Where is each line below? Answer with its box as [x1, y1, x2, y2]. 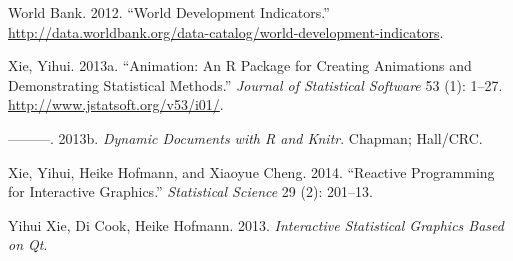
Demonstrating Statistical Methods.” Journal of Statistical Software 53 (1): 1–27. [8, 74, 503, 95]
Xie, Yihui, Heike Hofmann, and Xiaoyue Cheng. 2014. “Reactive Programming [8, 161, 495, 182]
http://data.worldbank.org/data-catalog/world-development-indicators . [8, 21, 444, 42]
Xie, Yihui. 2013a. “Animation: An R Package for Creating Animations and [8, 55, 472, 76]
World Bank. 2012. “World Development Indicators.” [8, 2, 330, 22]
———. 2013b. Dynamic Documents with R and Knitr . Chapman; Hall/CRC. [8, 127, 483, 148]
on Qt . [8, 234, 48, 255]
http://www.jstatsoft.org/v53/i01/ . [8, 94, 224, 115]
